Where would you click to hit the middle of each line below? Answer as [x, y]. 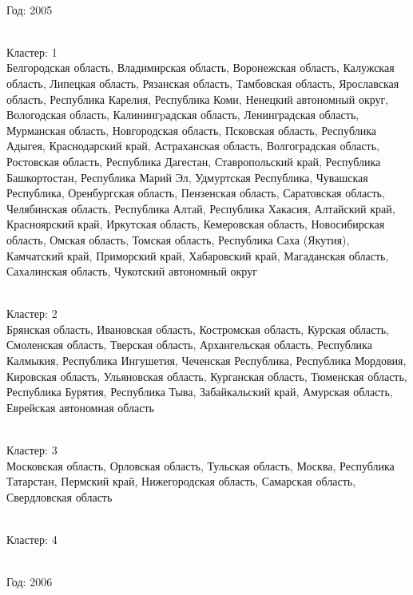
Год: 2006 [30, 582]
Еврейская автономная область [80, 407]
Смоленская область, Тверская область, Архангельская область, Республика [189, 345]
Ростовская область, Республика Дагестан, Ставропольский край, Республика [194, 161]
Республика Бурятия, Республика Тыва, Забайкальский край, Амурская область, [200, 392]
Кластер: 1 [32, 52]
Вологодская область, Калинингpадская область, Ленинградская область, [183, 115]
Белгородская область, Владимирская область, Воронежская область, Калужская [201, 67]
